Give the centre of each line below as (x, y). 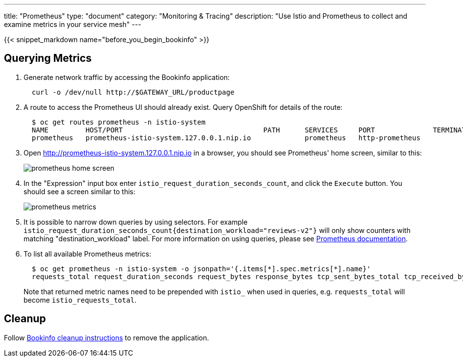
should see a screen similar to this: (79, 191)
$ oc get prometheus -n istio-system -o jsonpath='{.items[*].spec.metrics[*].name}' (201, 269)
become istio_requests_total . (80, 300)
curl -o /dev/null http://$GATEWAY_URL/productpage (133, 92)
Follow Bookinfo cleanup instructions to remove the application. (107, 337)
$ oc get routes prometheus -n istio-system (118, 122)
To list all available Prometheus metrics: (88, 254)
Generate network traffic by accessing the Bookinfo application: (127, 77)
